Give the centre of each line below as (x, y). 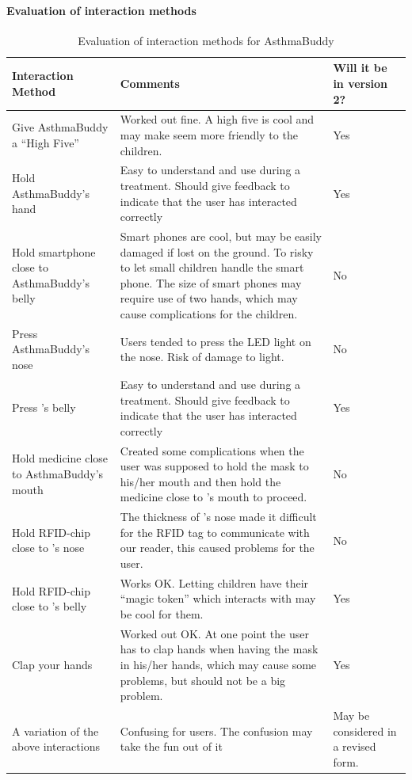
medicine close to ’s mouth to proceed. (214, 497)
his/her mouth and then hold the (200, 481)
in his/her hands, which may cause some (218, 665)
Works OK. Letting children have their (214, 582)
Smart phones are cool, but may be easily (221, 236)
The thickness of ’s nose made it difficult (218, 517)
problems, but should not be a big (203, 680)
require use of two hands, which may (209, 298)
